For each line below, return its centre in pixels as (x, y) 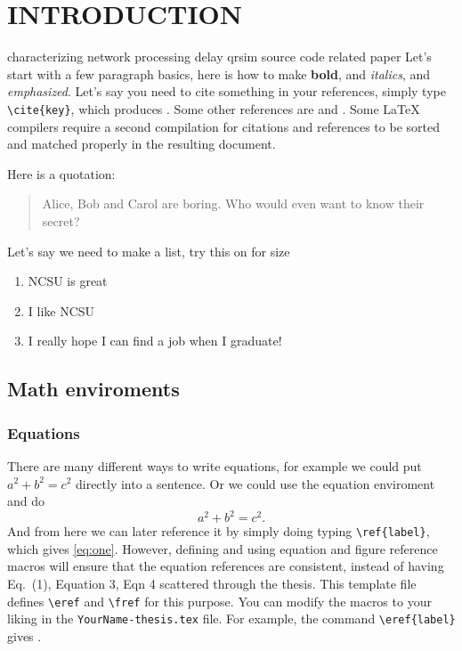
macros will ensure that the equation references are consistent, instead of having (226, 566)
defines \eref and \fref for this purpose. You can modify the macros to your (219, 601)
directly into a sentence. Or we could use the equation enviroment (255, 483)
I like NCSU (61, 310)
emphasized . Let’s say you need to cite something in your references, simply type (227, 91)
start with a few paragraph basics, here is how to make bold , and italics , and (219, 73)
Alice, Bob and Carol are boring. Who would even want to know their (233, 203)
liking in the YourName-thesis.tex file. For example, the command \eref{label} (231, 618)
